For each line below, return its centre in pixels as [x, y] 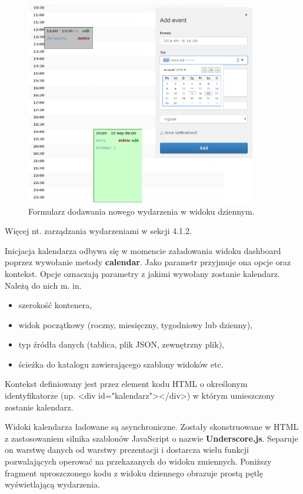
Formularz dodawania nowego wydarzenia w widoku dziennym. [141, 211]
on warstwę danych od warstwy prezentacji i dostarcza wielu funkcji [127, 450]
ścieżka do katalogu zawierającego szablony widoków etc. [121, 364]
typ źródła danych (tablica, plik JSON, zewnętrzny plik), [121, 344]
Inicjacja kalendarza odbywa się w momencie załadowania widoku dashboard [143, 250]
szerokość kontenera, [55, 305]
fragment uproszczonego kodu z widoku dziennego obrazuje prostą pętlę [134, 473]
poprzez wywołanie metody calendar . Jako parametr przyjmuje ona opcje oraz [148, 262]
